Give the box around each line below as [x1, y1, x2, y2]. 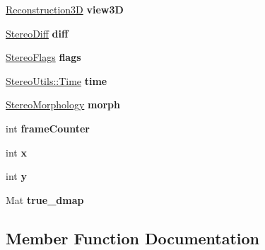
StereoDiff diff [6, 25, 69, 40]
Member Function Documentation [6, 227, 260, 249]
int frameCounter [6, 120, 90, 135]
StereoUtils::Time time [6, 73, 107, 88]
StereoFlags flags [6, 50, 81, 64]
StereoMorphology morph [6, 97, 120, 112]
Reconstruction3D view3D [6, 2, 124, 16]
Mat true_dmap [6, 192, 84, 207]
